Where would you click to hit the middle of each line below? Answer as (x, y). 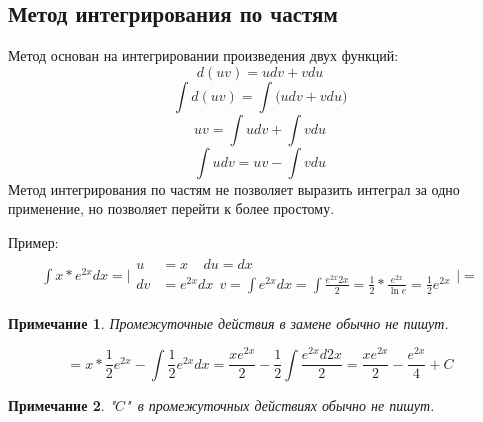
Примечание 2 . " (61, 404)
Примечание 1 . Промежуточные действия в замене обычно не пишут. (228, 322)
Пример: (33, 241)
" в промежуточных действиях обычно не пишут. (280, 404)
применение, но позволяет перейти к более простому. (171, 208)
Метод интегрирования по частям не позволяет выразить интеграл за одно (234, 188)
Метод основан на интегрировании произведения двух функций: (203, 55)
